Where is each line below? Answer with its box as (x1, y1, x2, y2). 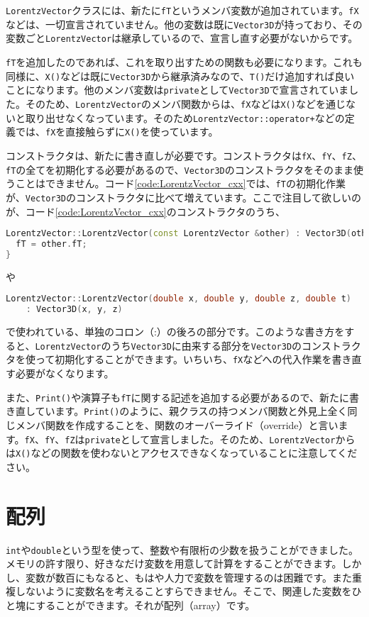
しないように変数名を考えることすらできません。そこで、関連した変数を (15, 584, 352, 599)
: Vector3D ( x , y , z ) (26, 304, 123, 315)
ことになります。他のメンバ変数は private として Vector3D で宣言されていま (6, 82, 349, 97)
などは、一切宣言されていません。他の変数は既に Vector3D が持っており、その (6, 16, 363, 31)
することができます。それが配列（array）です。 (35, 597, 255, 612)
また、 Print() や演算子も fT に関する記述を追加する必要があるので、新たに (6, 389, 349, 404)
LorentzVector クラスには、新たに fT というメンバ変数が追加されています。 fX (6, 3, 359, 17)
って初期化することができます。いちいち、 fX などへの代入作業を (35, 352, 332, 367)
